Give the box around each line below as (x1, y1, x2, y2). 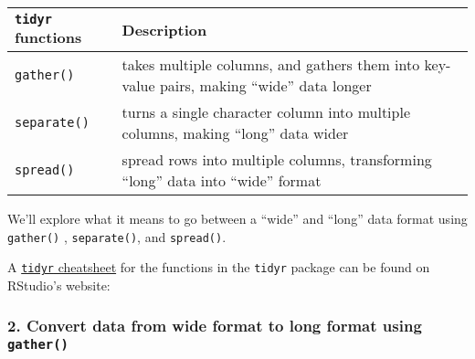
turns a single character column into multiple (121, 101, 411, 122)
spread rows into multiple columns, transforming (121, 149, 432, 170)
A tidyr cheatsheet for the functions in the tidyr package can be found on (7, 258, 430, 277)
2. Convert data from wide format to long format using (7, 314, 422, 337)
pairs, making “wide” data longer (159, 75, 372, 96)
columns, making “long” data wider (121, 122, 349, 143)
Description (121, 19, 207, 40)
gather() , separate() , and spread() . (7, 227, 227, 246)
